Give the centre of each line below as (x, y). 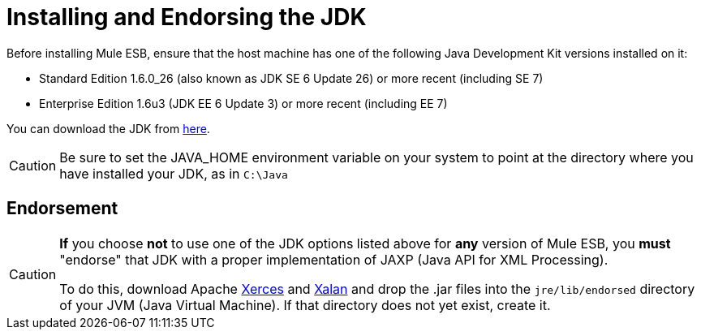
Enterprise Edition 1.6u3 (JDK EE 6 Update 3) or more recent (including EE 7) (243, 103)
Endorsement (62, 209)
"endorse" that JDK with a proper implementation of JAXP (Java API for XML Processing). (334, 259)
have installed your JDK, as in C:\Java (174, 173)
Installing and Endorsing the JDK (187, 17)
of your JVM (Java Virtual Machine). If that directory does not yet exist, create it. (305, 305)
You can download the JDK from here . (108, 128)
